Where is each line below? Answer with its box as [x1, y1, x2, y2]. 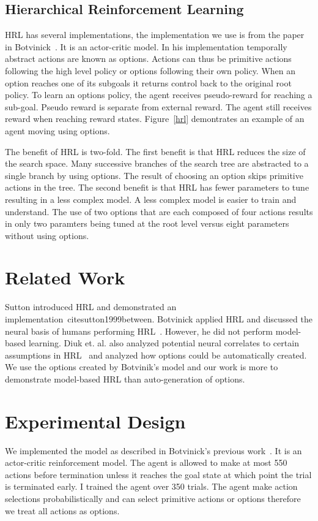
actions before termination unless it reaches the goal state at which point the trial [5, 468, 312, 481]
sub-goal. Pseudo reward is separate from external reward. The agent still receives [5, 100, 312, 113]
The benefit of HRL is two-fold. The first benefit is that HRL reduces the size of [5, 145, 306, 158]
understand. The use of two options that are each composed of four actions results [5, 205, 313, 218]
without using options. [5, 229, 89, 241]
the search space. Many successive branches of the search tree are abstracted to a [5, 157, 309, 170]
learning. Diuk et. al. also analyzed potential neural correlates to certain [28, 337, 299, 349]
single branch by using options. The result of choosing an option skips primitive [5, 169, 303, 181]
